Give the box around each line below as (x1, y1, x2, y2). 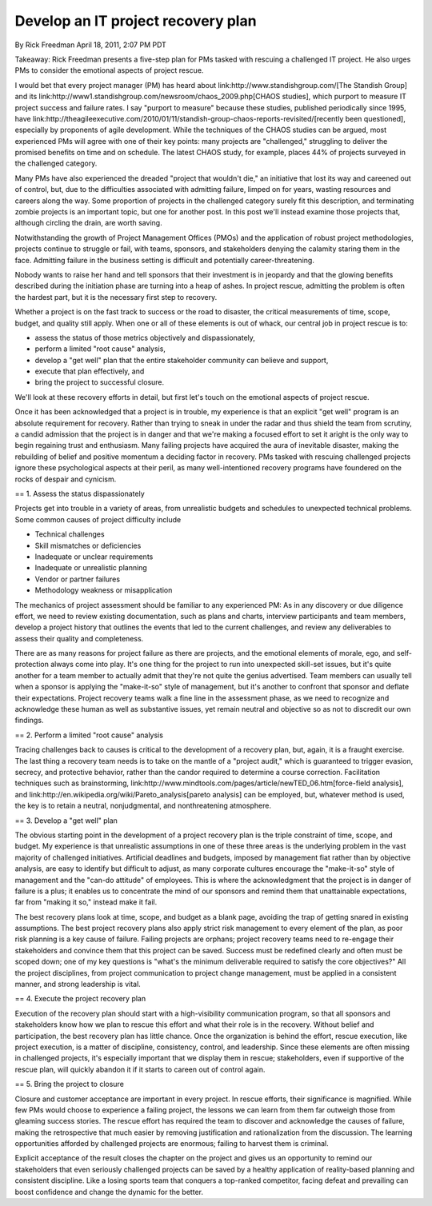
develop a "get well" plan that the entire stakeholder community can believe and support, (34, 355, 329, 365)
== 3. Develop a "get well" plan (14, 816, 118, 825)
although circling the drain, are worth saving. (14, 218, 163, 228)
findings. (14, 716, 44, 725)
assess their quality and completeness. (14, 633, 144, 643)
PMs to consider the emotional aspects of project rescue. (14, 66, 204, 75)
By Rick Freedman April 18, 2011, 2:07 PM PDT (14, 40, 167, 50)
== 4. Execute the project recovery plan (14, 994, 146, 1004)
